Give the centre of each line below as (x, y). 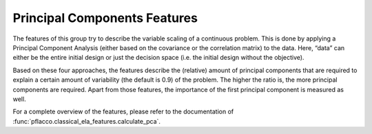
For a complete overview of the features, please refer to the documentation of (123, 112)
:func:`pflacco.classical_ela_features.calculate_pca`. (87, 121)
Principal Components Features (105, 18)
